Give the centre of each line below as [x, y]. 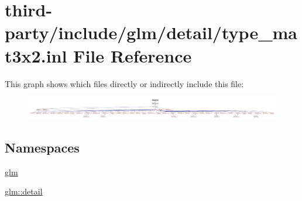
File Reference [133, 55]
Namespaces [42, 147]
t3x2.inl [36, 55]
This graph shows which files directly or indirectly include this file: [124, 83]
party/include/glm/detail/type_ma [151, 32]
